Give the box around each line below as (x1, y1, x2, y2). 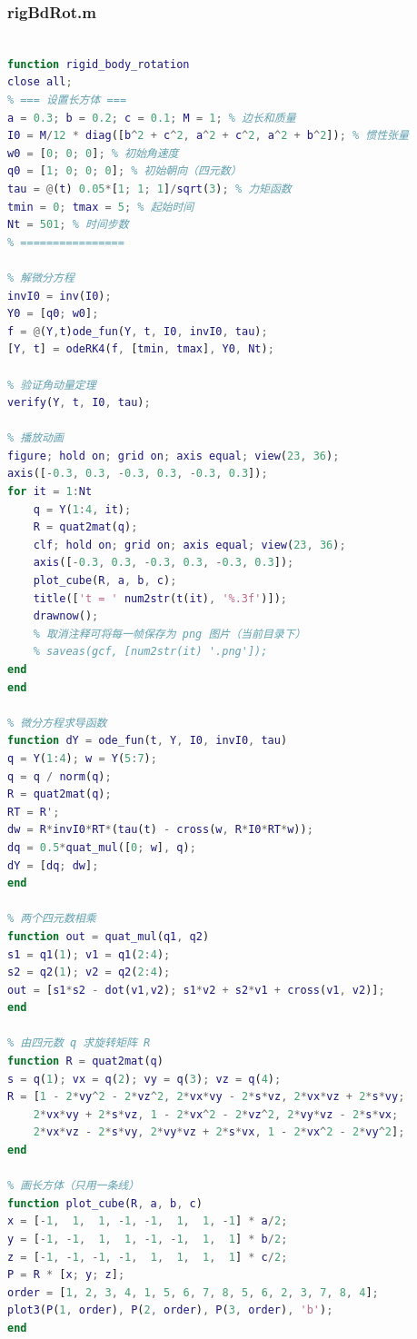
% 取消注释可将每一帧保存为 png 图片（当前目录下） (33, 627, 306, 640)
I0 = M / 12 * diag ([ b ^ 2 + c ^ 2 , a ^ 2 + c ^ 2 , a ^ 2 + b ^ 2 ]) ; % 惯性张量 (7, 129, 409, 143)
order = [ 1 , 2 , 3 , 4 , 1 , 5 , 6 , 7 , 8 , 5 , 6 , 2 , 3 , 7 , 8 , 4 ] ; (7, 1285, 379, 1299)
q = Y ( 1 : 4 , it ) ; (33, 502, 132, 516)
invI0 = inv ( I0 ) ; (7, 289, 112, 303)
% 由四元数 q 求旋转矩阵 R (7, 1036, 151, 1050)
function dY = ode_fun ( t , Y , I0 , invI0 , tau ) (7, 734, 288, 748)
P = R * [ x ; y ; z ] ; (7, 1268, 125, 1282)
